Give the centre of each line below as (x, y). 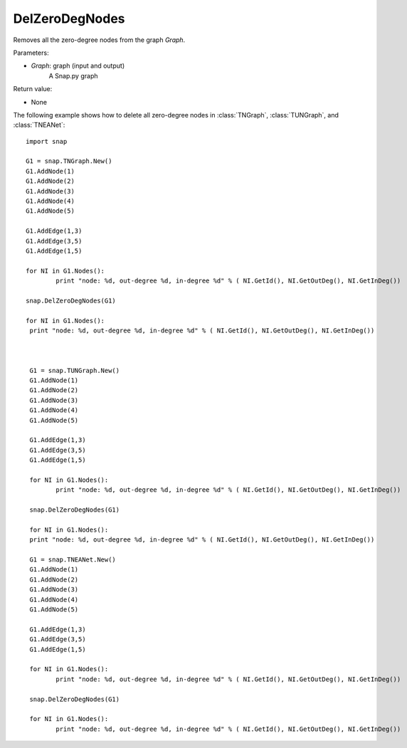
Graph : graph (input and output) (78, 66)
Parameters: (31, 53)
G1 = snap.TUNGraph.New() (75, 370)
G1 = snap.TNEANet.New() (73, 560)
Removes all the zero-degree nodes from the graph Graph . (99, 40)
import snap (47, 141)
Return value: (33, 89)
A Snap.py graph (73, 75)
